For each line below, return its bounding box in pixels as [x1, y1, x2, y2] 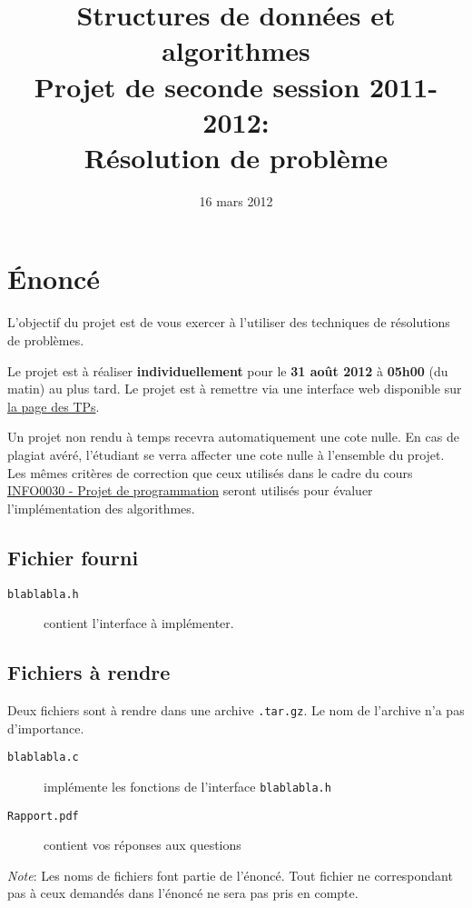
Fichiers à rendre [7, 658, 171, 686]
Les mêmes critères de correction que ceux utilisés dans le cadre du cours [7, 463, 413, 482]
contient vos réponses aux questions [44, 835, 241, 854]
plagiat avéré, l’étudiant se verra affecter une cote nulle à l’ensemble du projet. [7, 444, 445, 464]
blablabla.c [7, 751, 79, 764]
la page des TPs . [7, 396, 100, 415]
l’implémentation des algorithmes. [7, 498, 195, 517]
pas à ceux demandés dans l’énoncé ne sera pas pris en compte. [7, 883, 359, 903]
